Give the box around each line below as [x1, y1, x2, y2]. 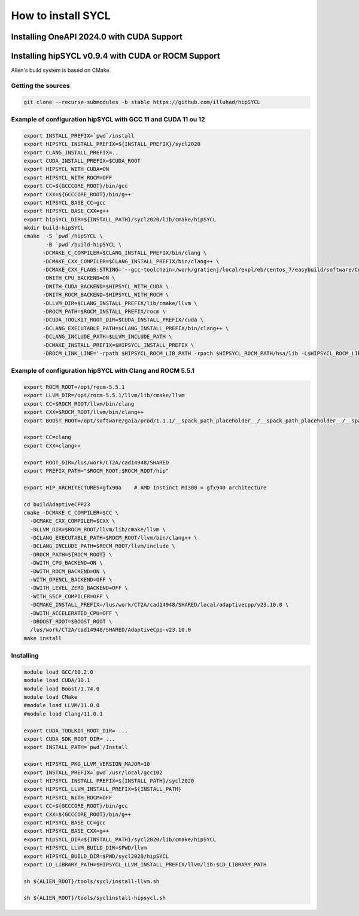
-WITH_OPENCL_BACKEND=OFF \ [30, 576, 112, 583]
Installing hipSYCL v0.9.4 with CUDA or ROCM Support [11, 51, 221, 61]
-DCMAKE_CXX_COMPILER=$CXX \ [30, 518, 116, 525]
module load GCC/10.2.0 [23, 668, 94, 675]
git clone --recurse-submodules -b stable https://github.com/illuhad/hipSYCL [23, 99, 260, 105]
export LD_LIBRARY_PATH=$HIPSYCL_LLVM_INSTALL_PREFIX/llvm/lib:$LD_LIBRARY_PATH [23, 861, 267, 868]
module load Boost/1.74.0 [23, 685, 100, 692]
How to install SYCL [11, 9, 111, 22]
